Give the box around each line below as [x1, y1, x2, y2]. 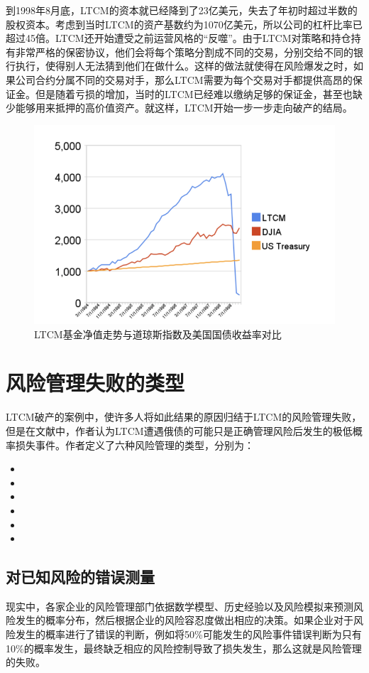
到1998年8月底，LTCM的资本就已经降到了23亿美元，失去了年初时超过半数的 [6, 3, 358, 17]
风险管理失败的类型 [6, 368, 185, 397]
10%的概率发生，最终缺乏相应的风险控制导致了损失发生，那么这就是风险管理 [6, 640, 362, 655]
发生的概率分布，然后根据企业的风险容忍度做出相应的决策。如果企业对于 [15, 613, 353, 628]
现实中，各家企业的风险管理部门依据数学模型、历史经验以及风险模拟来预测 [6, 598, 353, 613]
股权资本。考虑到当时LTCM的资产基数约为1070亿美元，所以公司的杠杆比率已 [6, 16, 363, 31]
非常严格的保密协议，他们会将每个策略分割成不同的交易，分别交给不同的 [15, 44, 353, 59]
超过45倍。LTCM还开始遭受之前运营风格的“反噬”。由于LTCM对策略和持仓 [6, 31, 351, 45]
